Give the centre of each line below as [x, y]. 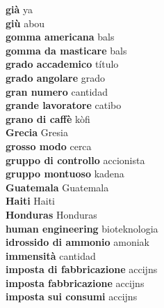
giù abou [25, 23]
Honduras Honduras [51, 214]
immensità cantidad [51, 255]
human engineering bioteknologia [82, 228]
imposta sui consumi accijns [72, 296]
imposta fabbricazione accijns [75, 283]
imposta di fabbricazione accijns [82, 269]
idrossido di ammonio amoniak [77, 242]
